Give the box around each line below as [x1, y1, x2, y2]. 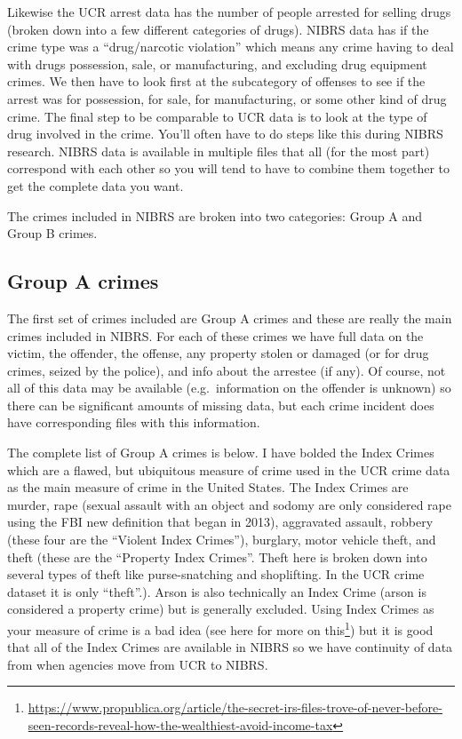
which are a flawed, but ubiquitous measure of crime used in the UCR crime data [7, 460, 450, 479]
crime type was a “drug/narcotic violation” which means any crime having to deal [7, 37, 454, 56]
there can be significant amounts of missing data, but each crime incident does [7, 395, 434, 414]
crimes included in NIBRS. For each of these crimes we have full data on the [7, 326, 424, 345]
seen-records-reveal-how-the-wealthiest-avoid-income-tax [28, 716, 333, 735]
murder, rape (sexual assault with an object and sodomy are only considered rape [7, 495, 451, 513]
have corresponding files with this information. [7, 413, 260, 432]
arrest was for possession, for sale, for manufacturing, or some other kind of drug [7, 89, 447, 107]
